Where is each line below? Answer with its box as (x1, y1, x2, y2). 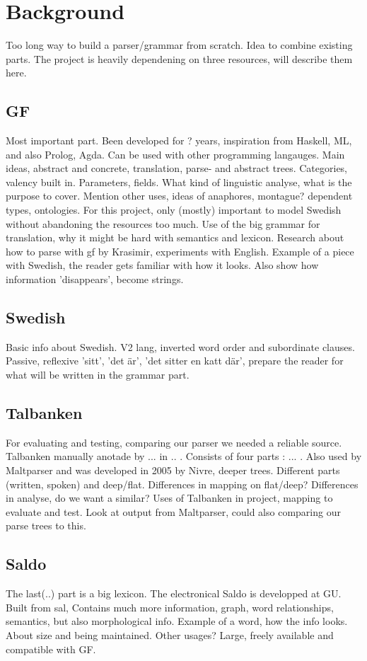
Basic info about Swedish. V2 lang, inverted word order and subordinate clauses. (6, 339, 355, 354)
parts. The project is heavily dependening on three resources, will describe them (6, 51, 353, 66)
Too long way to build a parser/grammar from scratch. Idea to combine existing (6, 38, 353, 52)
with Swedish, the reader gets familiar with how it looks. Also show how (6, 258, 319, 272)
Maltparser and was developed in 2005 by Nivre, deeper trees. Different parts (6, 463, 340, 478)
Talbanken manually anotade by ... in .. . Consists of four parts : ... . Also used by (6, 449, 362, 464)
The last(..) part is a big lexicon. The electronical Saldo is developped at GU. (6, 586, 342, 601)
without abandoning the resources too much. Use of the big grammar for (6, 216, 320, 231)
